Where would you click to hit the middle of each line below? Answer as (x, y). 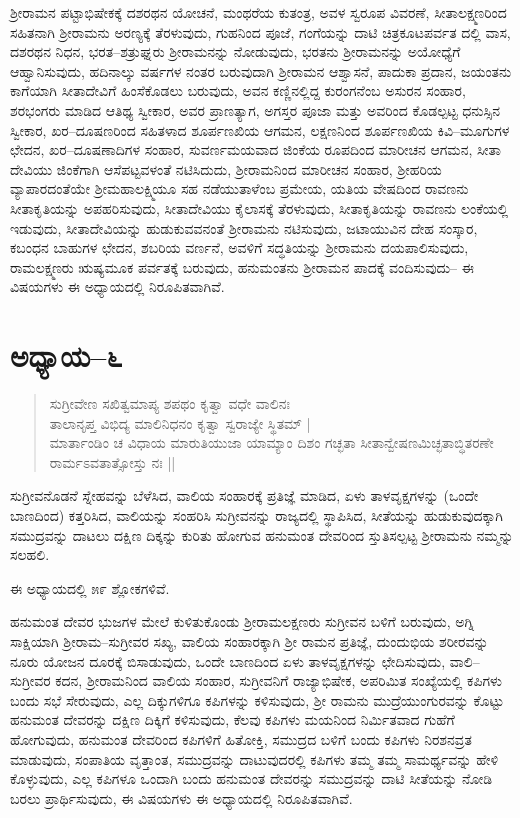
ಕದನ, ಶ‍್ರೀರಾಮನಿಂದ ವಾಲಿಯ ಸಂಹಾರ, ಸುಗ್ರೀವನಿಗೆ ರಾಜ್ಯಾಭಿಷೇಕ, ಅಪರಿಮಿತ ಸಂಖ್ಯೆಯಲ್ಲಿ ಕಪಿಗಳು (279, 680)
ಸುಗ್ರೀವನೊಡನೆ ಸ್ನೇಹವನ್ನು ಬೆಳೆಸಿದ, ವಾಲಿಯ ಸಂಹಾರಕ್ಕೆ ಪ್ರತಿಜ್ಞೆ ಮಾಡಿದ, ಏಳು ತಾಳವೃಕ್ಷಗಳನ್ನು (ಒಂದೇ (244, 495)
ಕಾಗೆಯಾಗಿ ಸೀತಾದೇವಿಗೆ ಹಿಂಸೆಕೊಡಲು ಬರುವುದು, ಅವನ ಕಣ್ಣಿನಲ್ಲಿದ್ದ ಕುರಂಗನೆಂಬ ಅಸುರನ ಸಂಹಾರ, (238, 90)
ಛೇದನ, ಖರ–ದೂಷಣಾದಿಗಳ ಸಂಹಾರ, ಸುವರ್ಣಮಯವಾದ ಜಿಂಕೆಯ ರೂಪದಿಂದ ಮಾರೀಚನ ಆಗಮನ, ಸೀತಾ (255, 149)
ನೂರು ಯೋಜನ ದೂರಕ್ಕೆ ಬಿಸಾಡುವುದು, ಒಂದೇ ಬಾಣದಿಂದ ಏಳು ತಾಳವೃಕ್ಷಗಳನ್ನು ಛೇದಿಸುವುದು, (228, 660)
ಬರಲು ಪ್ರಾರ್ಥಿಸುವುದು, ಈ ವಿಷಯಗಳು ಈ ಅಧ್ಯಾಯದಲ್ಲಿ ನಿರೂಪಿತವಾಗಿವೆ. (181, 797)
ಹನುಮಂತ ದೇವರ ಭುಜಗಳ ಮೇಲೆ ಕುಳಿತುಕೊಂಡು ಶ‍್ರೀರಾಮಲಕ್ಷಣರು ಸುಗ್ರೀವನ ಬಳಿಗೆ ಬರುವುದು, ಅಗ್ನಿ (242, 621)
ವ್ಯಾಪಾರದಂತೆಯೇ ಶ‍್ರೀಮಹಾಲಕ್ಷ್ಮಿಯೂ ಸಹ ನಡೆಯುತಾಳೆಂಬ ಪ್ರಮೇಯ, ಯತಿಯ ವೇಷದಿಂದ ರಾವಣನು (239, 188)
